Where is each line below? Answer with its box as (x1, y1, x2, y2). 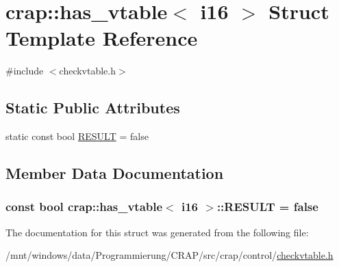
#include (5, 64, 44, 78)
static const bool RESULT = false (5, 129, 149, 143)
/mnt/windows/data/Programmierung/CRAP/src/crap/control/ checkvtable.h (5, 248, 334, 262)
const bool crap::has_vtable (5, 198, 163, 215)
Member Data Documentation (5, 163, 224, 184)
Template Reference (5, 24, 198, 52)
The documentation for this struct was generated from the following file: (5, 225, 309, 239)
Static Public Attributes (5, 97, 180, 118)
